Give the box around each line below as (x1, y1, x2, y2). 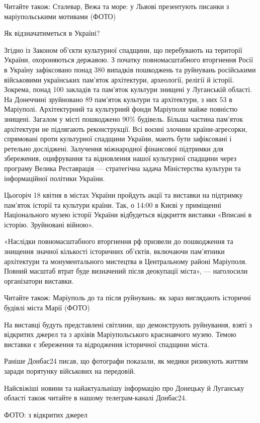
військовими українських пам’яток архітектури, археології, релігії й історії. (4, 74, 234, 84)
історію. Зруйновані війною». (4, 219, 94, 229)
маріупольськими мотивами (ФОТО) (4, 11, 116, 21)
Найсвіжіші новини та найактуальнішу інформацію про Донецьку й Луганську (4, 382, 244, 393)
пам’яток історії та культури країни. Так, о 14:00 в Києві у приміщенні (4, 199, 221, 210)
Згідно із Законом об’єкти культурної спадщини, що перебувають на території (4, 44, 242, 55)
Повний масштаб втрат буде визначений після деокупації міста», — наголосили (4, 266, 248, 276)
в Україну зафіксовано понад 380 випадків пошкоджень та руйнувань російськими (4, 64, 256, 74)
